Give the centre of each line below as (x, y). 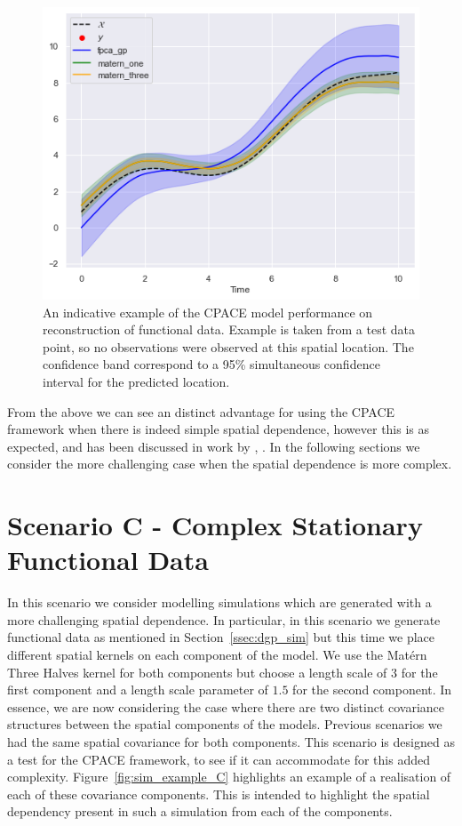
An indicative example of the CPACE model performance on (208, 312)
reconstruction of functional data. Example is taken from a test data (229, 329)
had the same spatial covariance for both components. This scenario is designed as (231, 741)
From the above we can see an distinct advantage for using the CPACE (201, 411)
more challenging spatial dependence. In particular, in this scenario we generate (224, 619)
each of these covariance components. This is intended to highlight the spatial (219, 794)
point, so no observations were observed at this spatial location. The (228, 346)
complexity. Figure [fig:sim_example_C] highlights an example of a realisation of (229, 777)
